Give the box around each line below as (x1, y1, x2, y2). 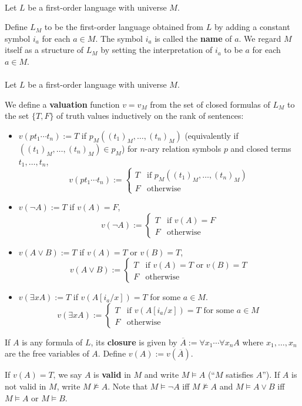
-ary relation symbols (145, 142, 222, 154)
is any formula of (22, 335, 83, 348)
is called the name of (155, 32, 232, 44)
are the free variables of (5, 347, 89, 360)
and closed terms (230, 142, 291, 154)
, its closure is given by (90, 335, 177, 348)
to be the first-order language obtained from (44, 21, 204, 33)
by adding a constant (214, 21, 290, 33)
